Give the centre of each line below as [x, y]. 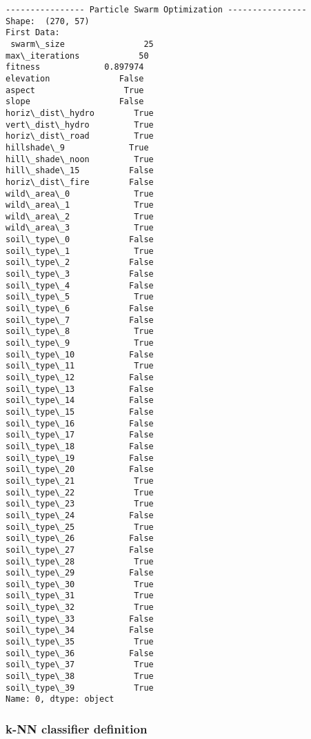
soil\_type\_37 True [80, 665]
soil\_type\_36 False [80, 653]
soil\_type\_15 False [80, 412]
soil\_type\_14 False [80, 401]
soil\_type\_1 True [80, 251]
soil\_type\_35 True [80, 642]
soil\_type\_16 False [80, 423]
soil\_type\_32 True [80, 608]
